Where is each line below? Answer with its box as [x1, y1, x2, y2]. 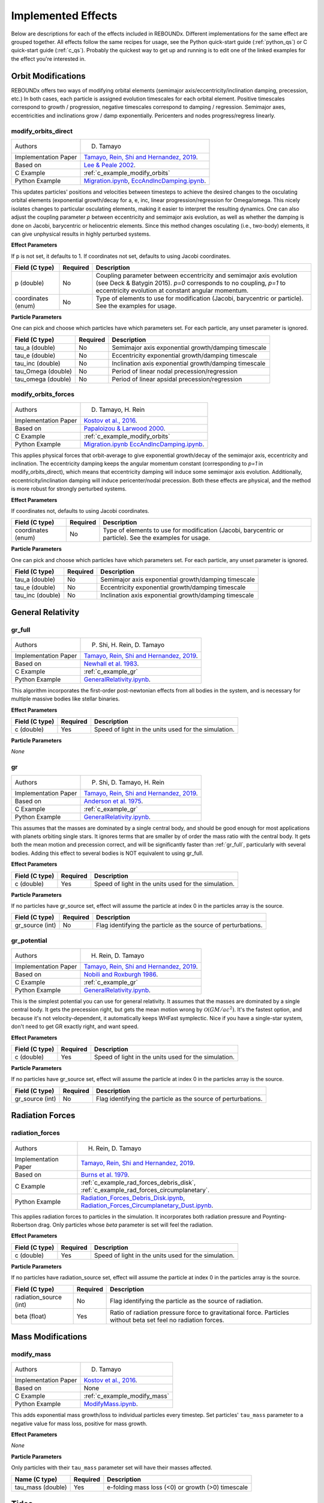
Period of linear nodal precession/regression [112, 367, 238, 375]
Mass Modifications [11, 1332, 87, 1342]
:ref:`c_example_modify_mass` [83, 1392, 169, 1400]
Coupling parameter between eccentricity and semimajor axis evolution [95, 271, 298, 280]
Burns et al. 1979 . [80, 1170, 130, 1178]
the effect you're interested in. [11, 55, 86, 63]
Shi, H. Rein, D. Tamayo [98, 640, 165, 649]
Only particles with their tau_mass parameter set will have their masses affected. [11, 1464, 212, 1471]
